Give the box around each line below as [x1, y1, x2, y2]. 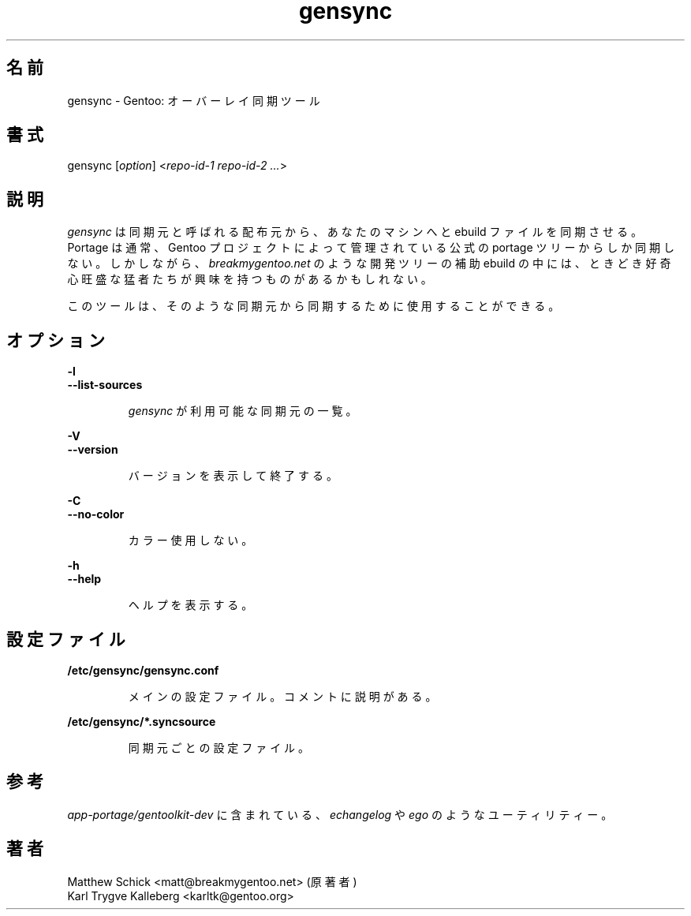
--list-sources [67, 378, 143, 392]
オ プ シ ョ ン [6, 330, 105, 350]
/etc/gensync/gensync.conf [67, 663, 219, 677]
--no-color [67, 507, 125, 522]
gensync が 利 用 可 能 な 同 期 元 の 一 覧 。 [128, 404, 357, 418]
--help [67, 572, 102, 586]
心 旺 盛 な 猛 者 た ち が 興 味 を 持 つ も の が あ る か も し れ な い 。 [67, 272, 432, 286]
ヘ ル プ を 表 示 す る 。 [128, 598, 253, 612]
